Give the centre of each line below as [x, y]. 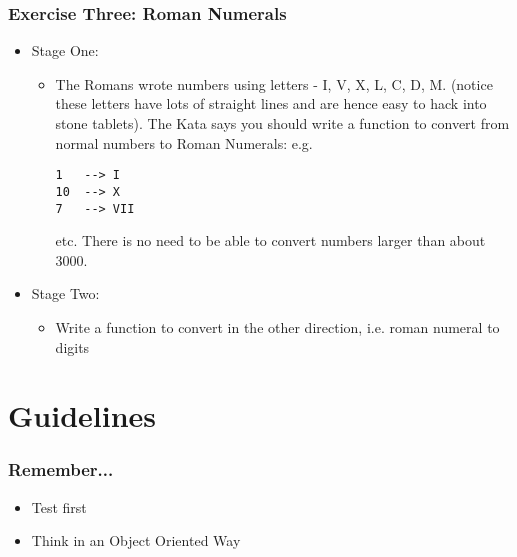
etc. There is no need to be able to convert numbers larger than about [270, 240]
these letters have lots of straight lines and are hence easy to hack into [271, 103]
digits [72, 346]
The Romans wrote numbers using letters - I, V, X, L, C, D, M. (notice [274, 83]
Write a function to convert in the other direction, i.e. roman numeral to [277, 326]
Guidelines [82, 415]
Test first [59, 506]
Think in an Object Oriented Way [136, 540]
